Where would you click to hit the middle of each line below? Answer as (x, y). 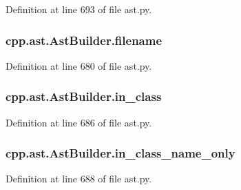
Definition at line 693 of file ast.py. (79, 9)
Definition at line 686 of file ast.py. (79, 122)
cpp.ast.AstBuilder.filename (84, 40)
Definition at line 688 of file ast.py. (79, 179)
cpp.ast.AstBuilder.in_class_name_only (120, 153)
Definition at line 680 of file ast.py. (79, 65)
